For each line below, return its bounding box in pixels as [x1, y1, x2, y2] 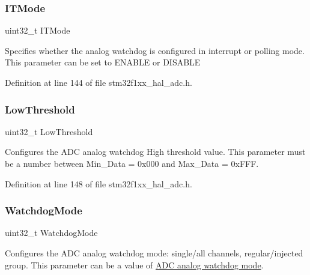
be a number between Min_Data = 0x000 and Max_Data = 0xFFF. [5, 157, 259, 169]
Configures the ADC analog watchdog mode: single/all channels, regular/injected [5, 247, 303, 259]
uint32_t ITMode [5, 24, 70, 37]
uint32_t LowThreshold [5, 125, 93, 137]
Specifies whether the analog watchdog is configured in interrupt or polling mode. [5, 44, 305, 56]
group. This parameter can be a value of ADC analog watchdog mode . [5, 258, 264, 271]
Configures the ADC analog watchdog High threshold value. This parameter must [5, 145, 306, 158]
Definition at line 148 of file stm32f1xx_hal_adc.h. [5, 177, 192, 190]
